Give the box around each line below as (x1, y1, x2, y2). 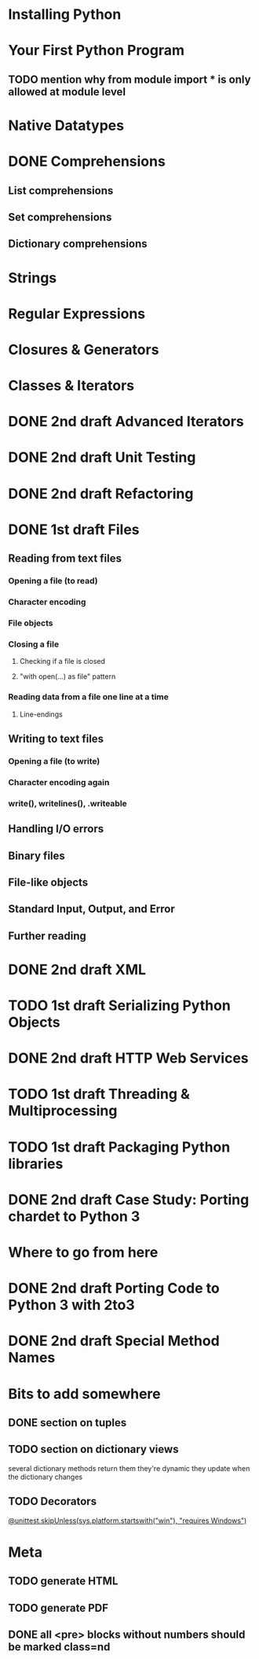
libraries (8, 1155, 64, 1173)
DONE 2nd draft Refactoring (8, 485, 194, 503)
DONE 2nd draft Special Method (8, 1332, 220, 1350)
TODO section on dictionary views (8, 1443, 179, 1456)
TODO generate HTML (8, 1575, 119, 1588)
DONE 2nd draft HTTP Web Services (8, 1049, 249, 1067)
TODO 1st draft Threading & (8, 1086, 191, 1103)
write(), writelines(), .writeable (8, 798, 127, 809)
